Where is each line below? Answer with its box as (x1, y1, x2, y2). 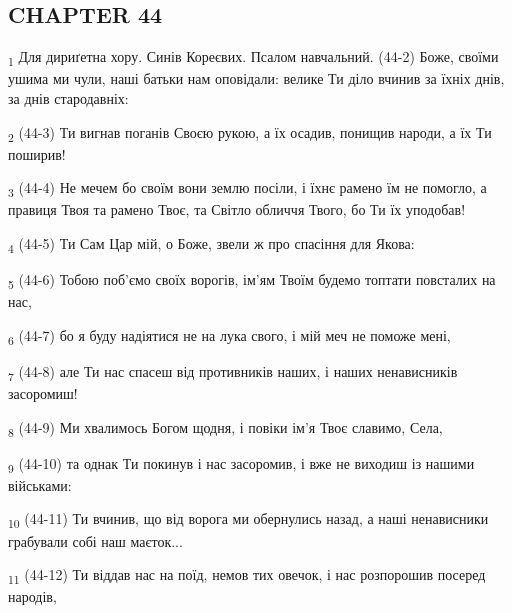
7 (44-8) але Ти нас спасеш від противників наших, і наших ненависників (8, 360, 458, 384)
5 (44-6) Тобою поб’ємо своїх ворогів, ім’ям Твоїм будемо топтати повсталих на (8, 269, 496, 292)
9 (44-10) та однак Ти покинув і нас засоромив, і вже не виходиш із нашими (8, 452, 475, 476)
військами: (8, 474, 72, 495)
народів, (8, 586, 57, 607)
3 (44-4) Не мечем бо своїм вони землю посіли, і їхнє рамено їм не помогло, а (8, 177, 487, 201)
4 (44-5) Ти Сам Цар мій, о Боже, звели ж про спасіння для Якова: (8, 232, 415, 256)
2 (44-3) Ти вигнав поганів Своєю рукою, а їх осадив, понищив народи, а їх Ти (8, 121, 492, 145)
